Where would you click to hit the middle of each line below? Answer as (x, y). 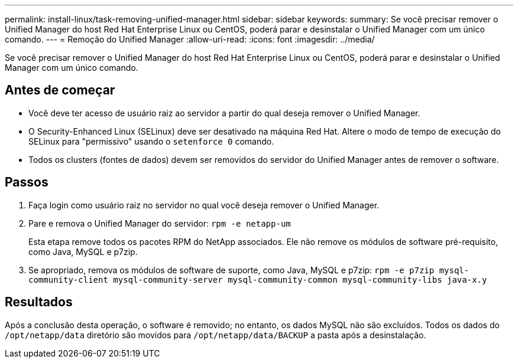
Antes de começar (60, 90)
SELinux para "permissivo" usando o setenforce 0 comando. (151, 141)
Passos (27, 182)
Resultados (39, 302)
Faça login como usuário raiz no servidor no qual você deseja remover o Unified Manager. (204, 205)
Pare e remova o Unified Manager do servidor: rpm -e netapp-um (160, 223)
